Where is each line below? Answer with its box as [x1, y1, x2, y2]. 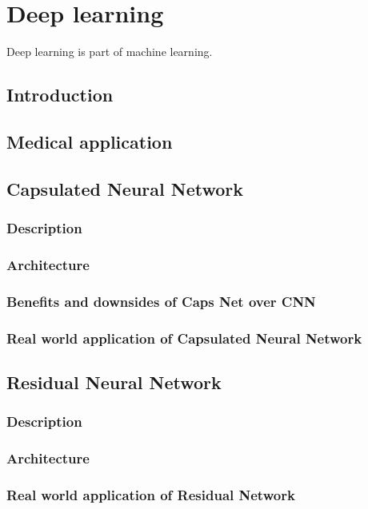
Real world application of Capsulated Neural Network [6, 328, 362, 348]
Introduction [6, 82, 114, 107]
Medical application [6, 129, 173, 153]
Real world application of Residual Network [6, 484, 295, 504]
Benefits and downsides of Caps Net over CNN [6, 291, 316, 311]
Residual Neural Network [6, 369, 222, 394]
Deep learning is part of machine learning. [6, 43, 213, 60]
